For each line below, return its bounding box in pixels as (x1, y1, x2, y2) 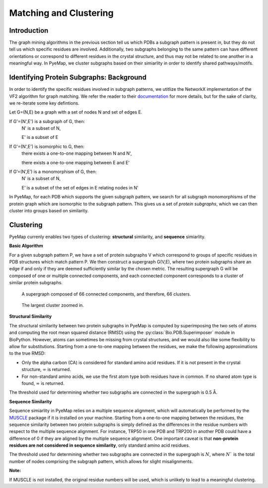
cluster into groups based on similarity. (9, 208, 89, 213)
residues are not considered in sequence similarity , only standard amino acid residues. (9, 442, 190, 448)
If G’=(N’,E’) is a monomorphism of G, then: (9, 169, 97, 175)
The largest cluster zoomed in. (21, 303, 84, 308)
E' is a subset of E (21, 134, 59, 140)
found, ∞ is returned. (21, 380, 65, 386)
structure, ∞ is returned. (21, 366, 71, 372)
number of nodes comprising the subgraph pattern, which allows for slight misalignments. (9, 458, 193, 464)
